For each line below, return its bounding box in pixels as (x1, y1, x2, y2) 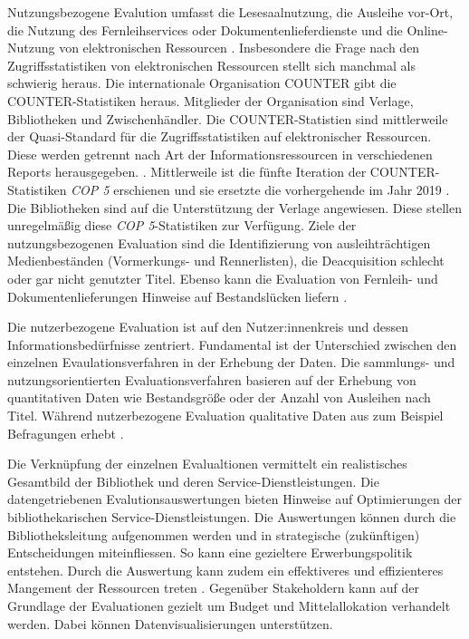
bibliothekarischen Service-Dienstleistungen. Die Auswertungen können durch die (7, 508, 456, 527)
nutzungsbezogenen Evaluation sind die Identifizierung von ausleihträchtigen (7, 233, 431, 252)
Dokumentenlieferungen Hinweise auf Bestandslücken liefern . (7, 286, 348, 305)
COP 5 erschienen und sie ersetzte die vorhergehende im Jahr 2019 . (71, 179, 450, 198)
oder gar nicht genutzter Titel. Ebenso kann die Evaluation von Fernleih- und (7, 268, 438, 287)
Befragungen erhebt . (7, 423, 124, 442)
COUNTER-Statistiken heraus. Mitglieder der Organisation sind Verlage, (7, 91, 414, 110)
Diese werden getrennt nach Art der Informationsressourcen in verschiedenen (7, 144, 433, 163)
